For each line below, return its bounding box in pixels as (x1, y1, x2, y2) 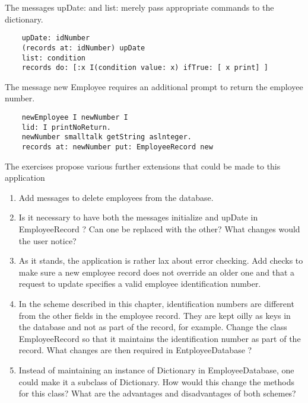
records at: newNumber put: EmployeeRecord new (21, 142, 213, 151)
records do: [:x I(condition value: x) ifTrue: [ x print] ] (21, 63, 268, 72)
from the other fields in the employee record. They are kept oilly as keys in (18, 309, 291, 321)
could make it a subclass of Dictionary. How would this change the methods (18, 375, 294, 388)
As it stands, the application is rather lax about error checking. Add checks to (18, 254, 303, 267)
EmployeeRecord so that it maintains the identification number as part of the (18, 332, 301, 344)
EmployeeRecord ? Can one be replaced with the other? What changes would (18, 223, 300, 235)
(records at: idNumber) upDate (21, 43, 145, 52)
